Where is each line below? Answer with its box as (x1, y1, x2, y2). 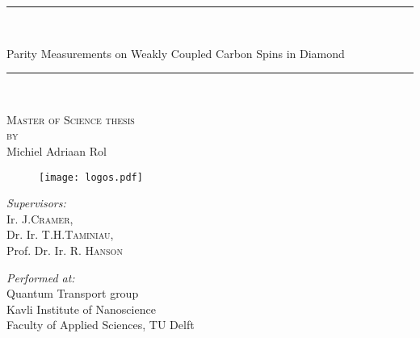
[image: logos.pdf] (39, 171, 143, 183)
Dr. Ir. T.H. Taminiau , (6, 226, 114, 243)
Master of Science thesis (6, 111, 135, 127)
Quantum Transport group (6, 285, 139, 302)
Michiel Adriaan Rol (6, 142, 107, 159)
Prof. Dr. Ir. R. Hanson (6, 242, 123, 258)
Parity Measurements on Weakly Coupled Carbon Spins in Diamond (6, 44, 345, 61)
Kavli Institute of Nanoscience (6, 300, 156, 317)
